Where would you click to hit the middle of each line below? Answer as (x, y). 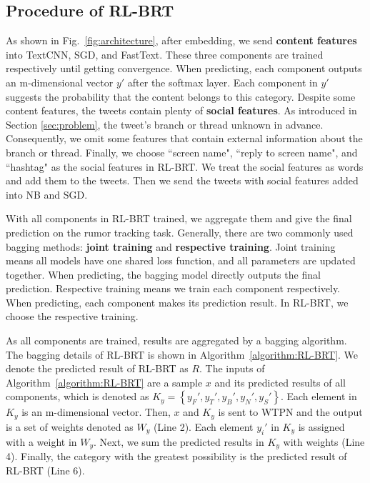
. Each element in (319, 396)
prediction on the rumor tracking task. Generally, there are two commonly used (180, 232)
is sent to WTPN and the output (290, 412)
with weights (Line (324, 441)
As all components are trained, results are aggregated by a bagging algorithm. (176, 340)
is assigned (321, 426)
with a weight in (41, 441)
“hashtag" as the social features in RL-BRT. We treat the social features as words (185, 166)
